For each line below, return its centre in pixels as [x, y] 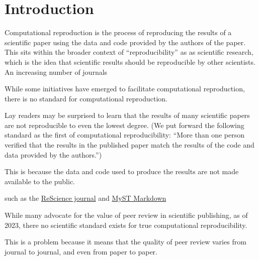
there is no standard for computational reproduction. [86, 98]
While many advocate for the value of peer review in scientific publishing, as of [126, 215]
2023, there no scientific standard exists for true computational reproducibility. [126, 225]
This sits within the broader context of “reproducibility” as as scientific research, [129, 52]
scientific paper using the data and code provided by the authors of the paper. [125, 42]
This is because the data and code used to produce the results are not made [122, 171]
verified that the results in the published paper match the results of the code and [129, 145]
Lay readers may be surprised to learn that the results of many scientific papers [127, 115]
